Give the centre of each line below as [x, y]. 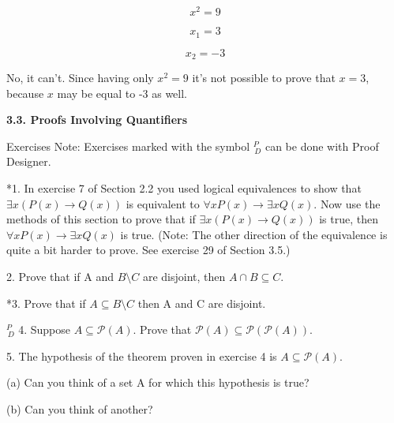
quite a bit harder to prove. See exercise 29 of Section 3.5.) [148, 250]
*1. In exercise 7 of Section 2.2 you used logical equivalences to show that [184, 187]
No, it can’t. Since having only [80, 77]
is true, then [349, 219]
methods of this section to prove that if [101, 219]
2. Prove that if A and [60, 276]
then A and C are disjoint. [202, 303]
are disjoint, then [184, 276]
